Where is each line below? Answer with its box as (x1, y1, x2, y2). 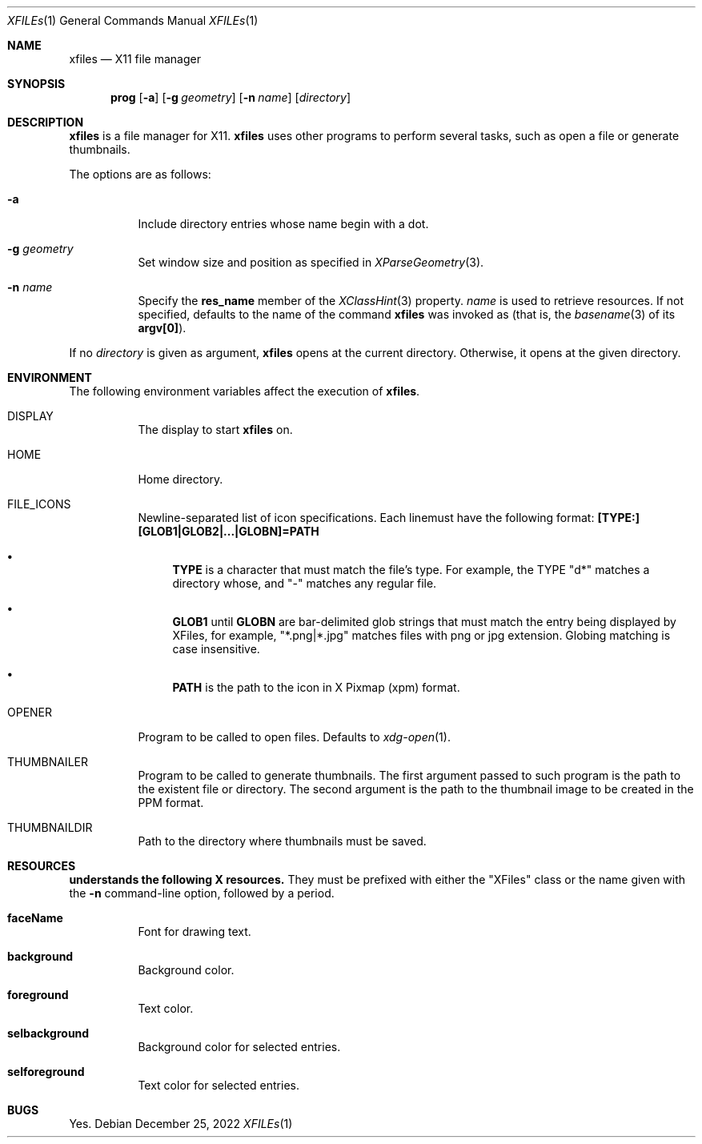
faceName (7, 911, 63, 925)
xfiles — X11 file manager (69, 52, 201, 66)
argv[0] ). (138, 321, 187, 335)
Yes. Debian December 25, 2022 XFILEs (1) (69, 1117, 293, 1130)
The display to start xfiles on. (138, 423, 293, 436)
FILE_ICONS (7, 497, 71, 511)
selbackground (7, 1026, 90, 1040)
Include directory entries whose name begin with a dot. (138, 217, 429, 231)
